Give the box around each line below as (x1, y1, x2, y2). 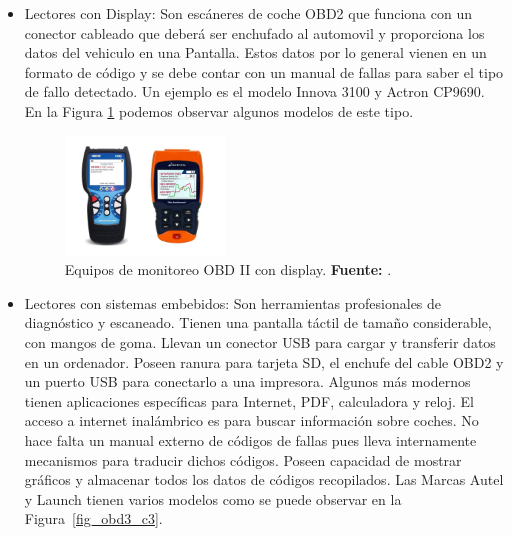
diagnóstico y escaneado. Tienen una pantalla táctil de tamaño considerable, (24, 312, 492, 333)
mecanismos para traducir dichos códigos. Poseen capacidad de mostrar (24, 449, 462, 470)
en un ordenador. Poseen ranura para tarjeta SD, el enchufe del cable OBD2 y (24, 351, 504, 372)
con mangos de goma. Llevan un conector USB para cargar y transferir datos (24, 331, 496, 352)
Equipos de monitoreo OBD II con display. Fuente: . (64, 259, 392, 280)
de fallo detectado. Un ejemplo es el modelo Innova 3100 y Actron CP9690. (24, 81, 485, 102)
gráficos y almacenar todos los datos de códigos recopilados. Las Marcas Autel (24, 469, 504, 490)
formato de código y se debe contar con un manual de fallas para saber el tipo (24, 61, 504, 82)
